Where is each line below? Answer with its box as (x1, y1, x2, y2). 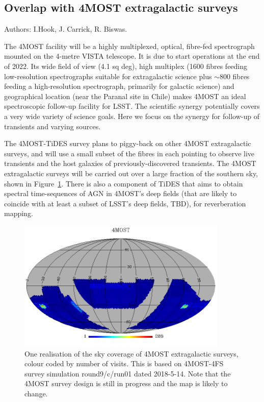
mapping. (4, 208, 33, 219)
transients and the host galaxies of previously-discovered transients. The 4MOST (4, 158, 256, 169)
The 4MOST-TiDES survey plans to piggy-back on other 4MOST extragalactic (4, 138, 251, 149)
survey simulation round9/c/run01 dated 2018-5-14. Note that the (24, 368, 231, 379)
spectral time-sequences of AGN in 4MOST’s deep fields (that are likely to (4, 188, 237, 199)
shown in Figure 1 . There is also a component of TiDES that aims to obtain (4, 178, 243, 188)
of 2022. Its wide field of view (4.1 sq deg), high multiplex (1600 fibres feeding (4, 60, 248, 71)
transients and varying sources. (4, 121, 101, 131)
